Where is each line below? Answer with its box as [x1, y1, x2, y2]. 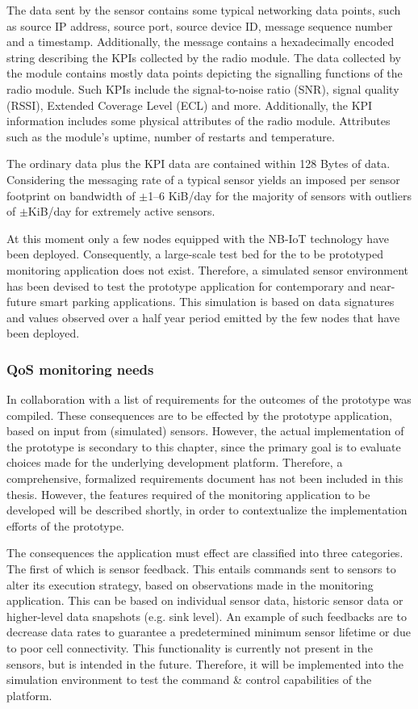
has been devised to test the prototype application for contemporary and [6, 277, 366, 294]
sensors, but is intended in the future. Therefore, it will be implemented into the [6, 655, 404, 672]
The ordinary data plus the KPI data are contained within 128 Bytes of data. [6, 155, 391, 172]
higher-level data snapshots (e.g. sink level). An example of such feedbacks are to [6, 607, 407, 624]
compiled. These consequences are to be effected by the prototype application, [6, 406, 392, 423]
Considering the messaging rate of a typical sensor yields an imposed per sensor [6, 170, 400, 187]
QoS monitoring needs [6, 359, 154, 379]
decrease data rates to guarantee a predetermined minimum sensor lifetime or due [6, 623, 412, 640]
